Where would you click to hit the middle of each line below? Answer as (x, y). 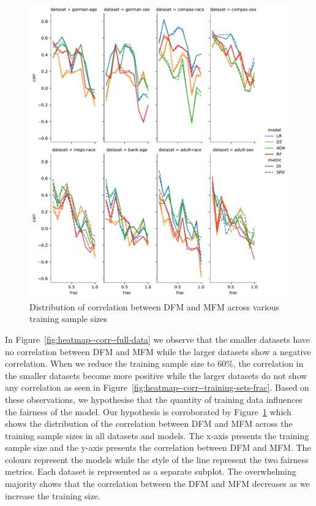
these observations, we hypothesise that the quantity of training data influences (154, 399)
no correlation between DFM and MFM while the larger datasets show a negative (158, 351)
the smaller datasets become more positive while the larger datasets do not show (156, 375)
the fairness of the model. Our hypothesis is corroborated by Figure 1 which (148, 411)
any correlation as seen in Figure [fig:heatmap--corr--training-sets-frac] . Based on (157, 387)
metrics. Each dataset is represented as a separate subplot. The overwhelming (151, 471)
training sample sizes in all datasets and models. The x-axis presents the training (157, 435)
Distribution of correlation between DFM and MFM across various (155, 306)
